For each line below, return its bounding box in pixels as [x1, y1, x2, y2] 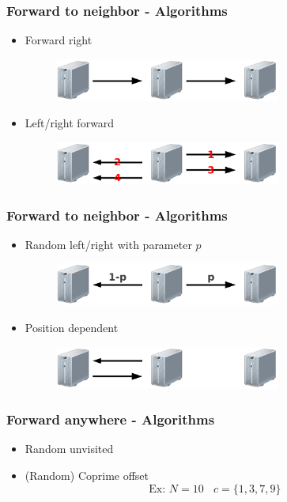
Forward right [25, 32, 93, 48]
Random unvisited [25, 440, 114, 457]
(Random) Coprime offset [25, 467, 149, 484]
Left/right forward [25, 115, 115, 131]
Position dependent [25, 319, 119, 336]
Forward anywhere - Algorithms [6, 410, 215, 429]
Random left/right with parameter [25, 236, 192, 252]
